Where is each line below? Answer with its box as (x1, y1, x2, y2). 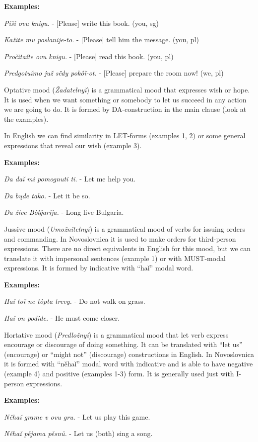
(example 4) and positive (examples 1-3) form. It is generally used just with (4, 368, 234, 379)
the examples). (4, 113, 49, 124)
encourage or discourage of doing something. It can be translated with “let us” (4, 339, 243, 350)
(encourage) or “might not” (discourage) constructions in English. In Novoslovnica (4, 349, 254, 359)
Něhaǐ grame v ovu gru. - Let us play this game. (4, 411, 150, 422)
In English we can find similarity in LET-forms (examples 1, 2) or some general (4, 130, 246, 141)
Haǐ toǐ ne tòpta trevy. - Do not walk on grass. (4, 296, 145, 306)
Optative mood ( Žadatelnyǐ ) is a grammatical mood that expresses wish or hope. (4, 84, 250, 94)
